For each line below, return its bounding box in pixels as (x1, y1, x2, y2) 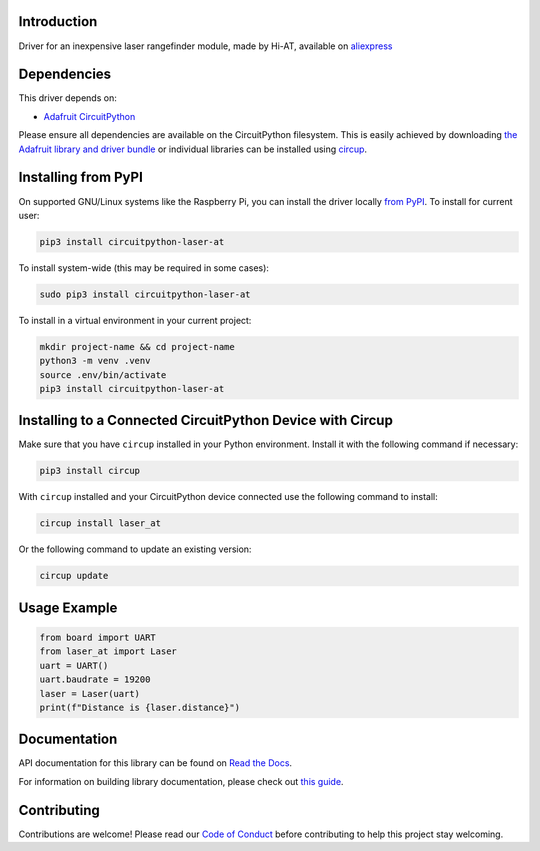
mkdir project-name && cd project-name (39, 341, 235, 352)
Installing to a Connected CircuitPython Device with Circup (18, 412, 394, 429)
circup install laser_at (39, 518, 162, 529)
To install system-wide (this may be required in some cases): (18, 261, 270, 274)
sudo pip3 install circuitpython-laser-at (39, 288, 251, 300)
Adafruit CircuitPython (43, 110, 136, 122)
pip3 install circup (39, 465, 140, 477)
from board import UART (39, 632, 157, 643)
